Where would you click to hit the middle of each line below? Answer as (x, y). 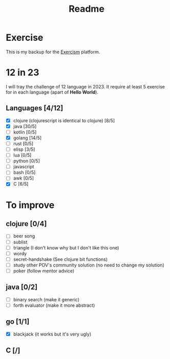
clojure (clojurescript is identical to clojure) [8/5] (64, 120)
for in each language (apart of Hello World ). (52, 92)
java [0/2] (22, 287)
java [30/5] (25, 126)
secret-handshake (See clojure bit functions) (60, 259)
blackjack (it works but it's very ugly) (52, 334)
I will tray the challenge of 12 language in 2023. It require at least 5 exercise (86, 86)
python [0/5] (27, 161)
